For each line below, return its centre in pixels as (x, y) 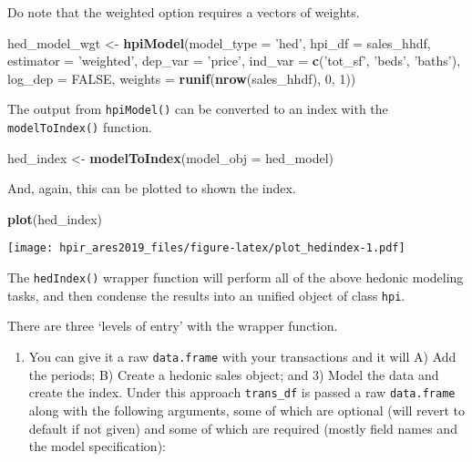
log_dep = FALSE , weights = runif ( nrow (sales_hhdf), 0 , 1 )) (182, 78)
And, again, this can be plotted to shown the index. (152, 188)
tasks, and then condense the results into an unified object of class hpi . (206, 295)
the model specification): (97, 446)
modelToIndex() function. (80, 127)
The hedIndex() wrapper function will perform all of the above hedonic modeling (236, 277)
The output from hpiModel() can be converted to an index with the (198, 109)
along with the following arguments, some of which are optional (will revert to (247, 410)
